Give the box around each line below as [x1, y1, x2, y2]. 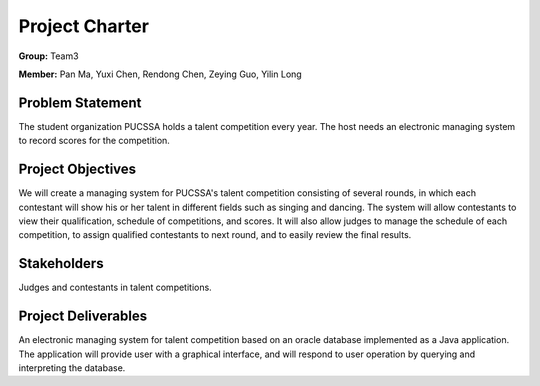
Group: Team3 [18, 50, 79, 62]
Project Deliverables [18, 308, 148, 325]
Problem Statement [18, 94, 142, 111]
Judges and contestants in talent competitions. [18, 281, 212, 294]
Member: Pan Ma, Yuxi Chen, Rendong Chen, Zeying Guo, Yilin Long [18, 68, 302, 80]
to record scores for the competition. [18, 135, 170, 147]
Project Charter [18, 15, 150, 37]
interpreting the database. [18, 361, 126, 374]
